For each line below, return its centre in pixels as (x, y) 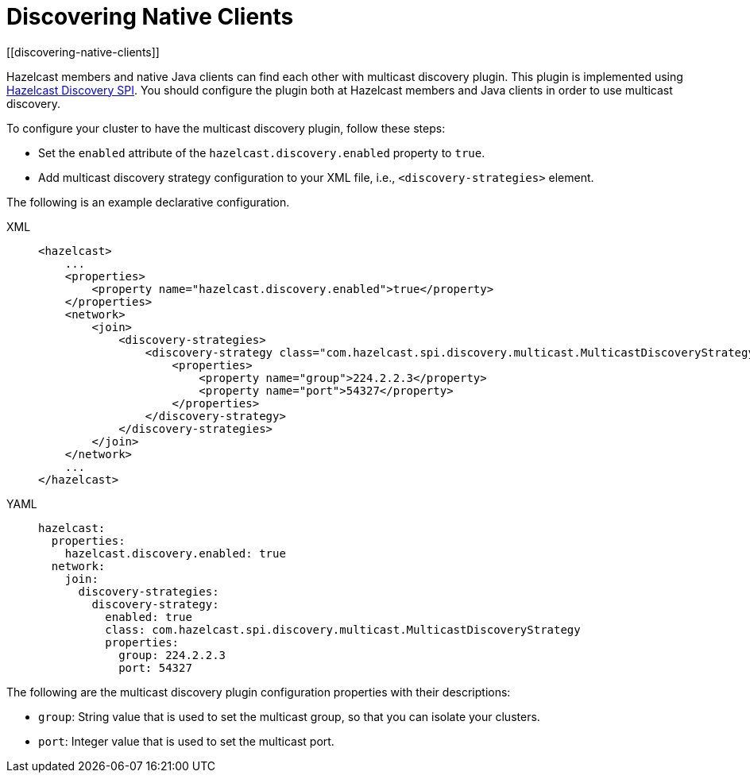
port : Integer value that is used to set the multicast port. (186, 741)
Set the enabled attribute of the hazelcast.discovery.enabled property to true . (262, 152)
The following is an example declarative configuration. (148, 202)
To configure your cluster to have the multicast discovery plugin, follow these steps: (226, 128)
